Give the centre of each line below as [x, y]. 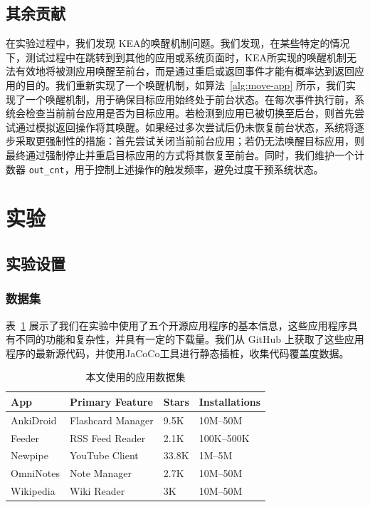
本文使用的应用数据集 [136, 377]
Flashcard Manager [111, 420]
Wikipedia [33, 491]
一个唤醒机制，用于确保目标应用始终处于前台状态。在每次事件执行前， [190, 99]
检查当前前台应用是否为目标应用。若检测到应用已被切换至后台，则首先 [190, 113]
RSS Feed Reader [107, 437]
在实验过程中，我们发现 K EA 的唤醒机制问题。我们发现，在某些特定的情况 [178, 43]
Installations [230, 401]
